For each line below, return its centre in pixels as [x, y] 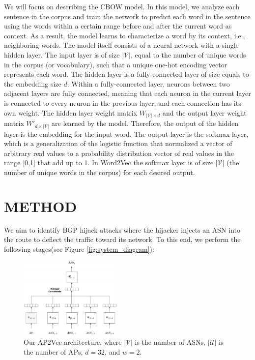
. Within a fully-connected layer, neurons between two [148, 83]
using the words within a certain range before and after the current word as [118, 26]
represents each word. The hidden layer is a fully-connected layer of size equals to [127, 74]
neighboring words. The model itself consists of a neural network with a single [121, 45]
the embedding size [33, 83]
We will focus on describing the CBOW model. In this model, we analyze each [122, 6]
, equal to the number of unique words [188, 54]
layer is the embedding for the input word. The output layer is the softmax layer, [126, 134]
